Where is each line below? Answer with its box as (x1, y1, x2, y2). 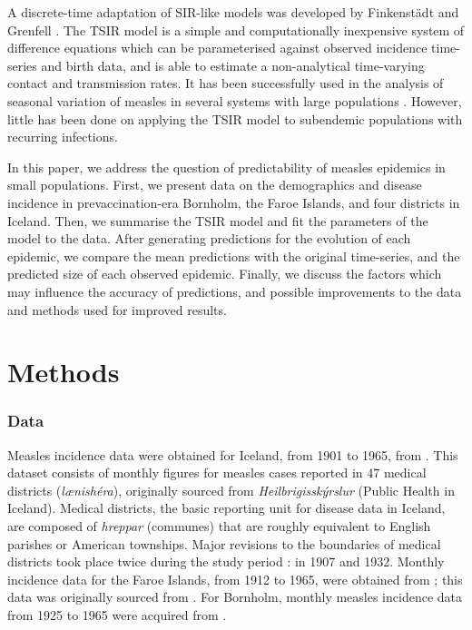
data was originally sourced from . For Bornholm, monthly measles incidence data (7, 587, 463, 606)
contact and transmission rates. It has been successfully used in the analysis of (7, 74, 444, 93)
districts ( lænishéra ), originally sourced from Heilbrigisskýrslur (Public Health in (7, 480, 455, 499)
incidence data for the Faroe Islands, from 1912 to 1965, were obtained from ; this (7, 569, 463, 588)
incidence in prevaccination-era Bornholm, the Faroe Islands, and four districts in (7, 192, 460, 212)
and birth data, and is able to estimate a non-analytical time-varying (41, 55, 425, 74)
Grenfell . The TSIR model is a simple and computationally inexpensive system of (7, 20, 465, 39)
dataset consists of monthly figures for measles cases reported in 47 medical (7, 463, 427, 482)
